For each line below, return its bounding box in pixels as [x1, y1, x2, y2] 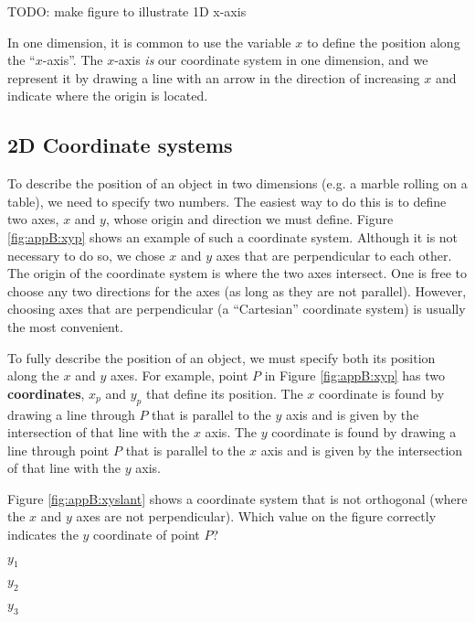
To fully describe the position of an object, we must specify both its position [7, 348, 436, 367]
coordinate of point [93, 525, 200, 544]
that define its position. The [145, 383, 303, 402]
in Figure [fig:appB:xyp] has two [264, 366, 446, 385]
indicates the [7, 525, 79, 544]
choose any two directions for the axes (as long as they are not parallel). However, [7, 281, 467, 300]
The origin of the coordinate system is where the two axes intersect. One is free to [7, 263, 468, 283]
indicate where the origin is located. [7, 86, 208, 105]
